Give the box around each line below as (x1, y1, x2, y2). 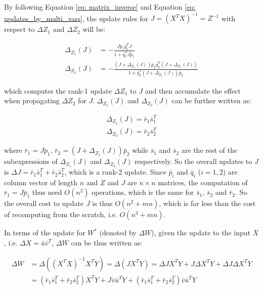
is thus (92, 198, 113, 209)
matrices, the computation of (158, 177, 248, 187)
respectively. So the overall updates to (134, 156, 252, 167)
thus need (32, 187, 62, 197)
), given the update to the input (151, 227, 250, 238)
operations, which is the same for (92, 187, 194, 197)
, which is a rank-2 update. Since (64, 167, 166, 177)
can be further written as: (171, 95, 251, 106)
